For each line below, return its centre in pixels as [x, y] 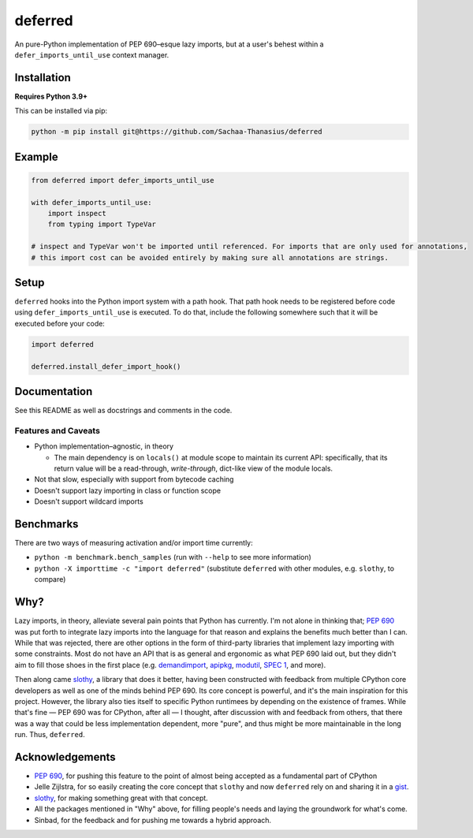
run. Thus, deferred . [50, 735]
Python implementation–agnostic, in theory [104, 446]
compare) [50, 579]
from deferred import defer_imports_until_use [123, 180]
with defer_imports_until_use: [92, 202]
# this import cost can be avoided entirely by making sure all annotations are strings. [210, 257]
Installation [43, 78]
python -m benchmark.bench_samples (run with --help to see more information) [173, 557]
